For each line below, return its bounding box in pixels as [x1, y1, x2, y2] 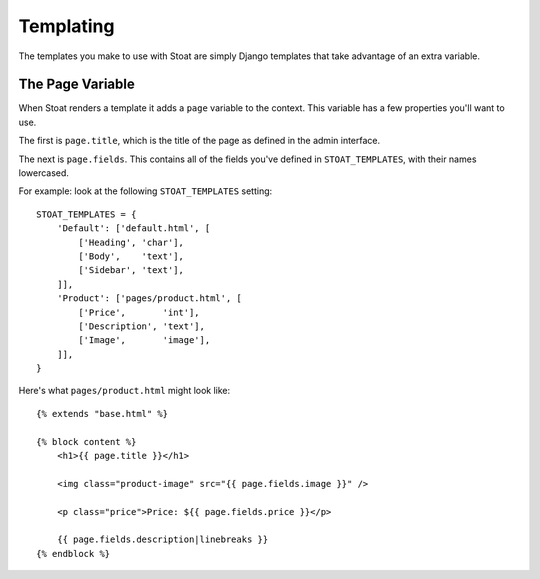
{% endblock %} [36, 548, 111, 559]
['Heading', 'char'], [78, 236, 185, 248]
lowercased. [18, 167, 70, 179]
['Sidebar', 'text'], [78, 265, 185, 276]
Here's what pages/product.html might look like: [18, 385, 231, 397]
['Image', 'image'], [78, 335, 211, 346]
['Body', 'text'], [78, 250, 185, 262]
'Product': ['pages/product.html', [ [56, 293, 242, 304]
